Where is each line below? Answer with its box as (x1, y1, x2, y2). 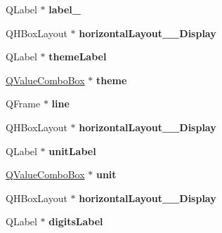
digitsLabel (48, 214, 103, 229)
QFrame (6, 96, 41, 111)
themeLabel (48, 49, 107, 64)
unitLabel (48, 143, 96, 158)
